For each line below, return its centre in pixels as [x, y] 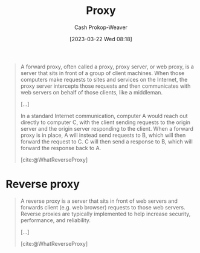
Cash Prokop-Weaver [101, 27]
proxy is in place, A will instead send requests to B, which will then [103, 135]
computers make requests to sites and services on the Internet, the [104, 79]
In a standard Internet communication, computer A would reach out [104, 116]
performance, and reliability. [56, 220]
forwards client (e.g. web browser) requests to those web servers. [103, 207]
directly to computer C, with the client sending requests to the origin [105, 122]
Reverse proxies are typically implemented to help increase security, [105, 214]
